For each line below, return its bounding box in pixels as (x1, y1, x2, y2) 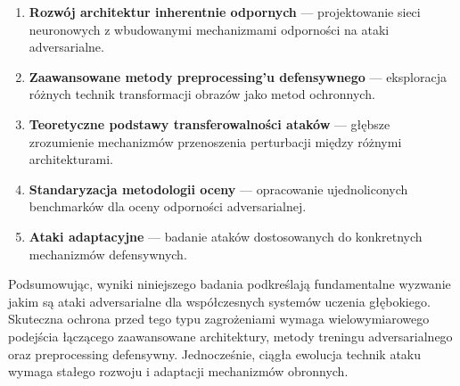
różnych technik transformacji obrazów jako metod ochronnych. (29, 85, 375, 103)
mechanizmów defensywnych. (29, 244, 187, 263)
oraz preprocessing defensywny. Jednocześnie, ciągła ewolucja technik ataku (8, 344, 422, 363)
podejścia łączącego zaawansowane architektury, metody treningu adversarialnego (8, 326, 453, 345)
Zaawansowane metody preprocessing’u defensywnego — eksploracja (29, 67, 447, 86)
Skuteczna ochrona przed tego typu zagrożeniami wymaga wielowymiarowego (8, 309, 430, 328)
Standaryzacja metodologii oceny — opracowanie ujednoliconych (29, 179, 408, 198)
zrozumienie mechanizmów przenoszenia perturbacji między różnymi (29, 132, 402, 151)
